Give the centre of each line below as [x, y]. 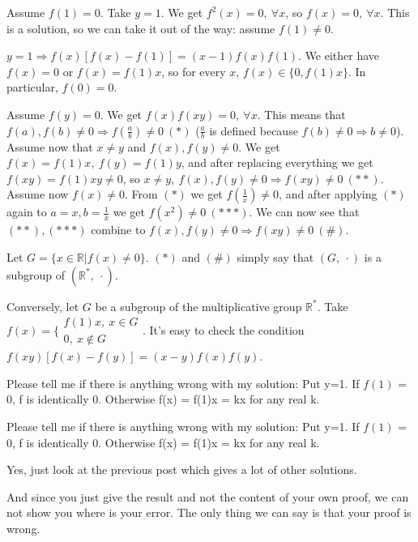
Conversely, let [43, 306]
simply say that [275, 256]
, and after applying [328, 194]
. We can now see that [304, 212]
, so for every [194, 71]
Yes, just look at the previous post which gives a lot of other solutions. [182, 469]
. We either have [339, 55]
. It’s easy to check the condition [224, 329]
